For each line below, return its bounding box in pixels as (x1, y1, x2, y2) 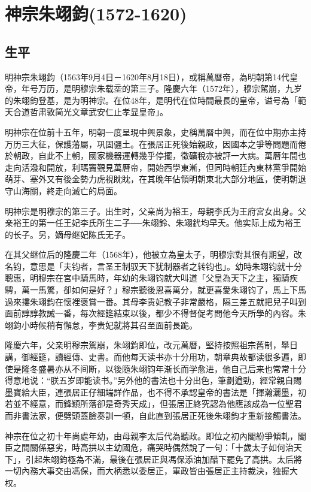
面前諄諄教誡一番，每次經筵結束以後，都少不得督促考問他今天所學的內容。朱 (5, 307, 306, 319)
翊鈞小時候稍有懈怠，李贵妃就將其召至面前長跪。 (5, 318, 197, 331)
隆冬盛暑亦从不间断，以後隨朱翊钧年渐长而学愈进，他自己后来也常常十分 (21, 362, 306, 375)
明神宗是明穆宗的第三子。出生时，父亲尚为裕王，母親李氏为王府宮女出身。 (5, 204, 298, 217)
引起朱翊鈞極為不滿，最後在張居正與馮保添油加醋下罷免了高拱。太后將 (25, 452, 302, 465)
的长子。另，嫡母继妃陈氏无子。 (5, 228, 130, 240)
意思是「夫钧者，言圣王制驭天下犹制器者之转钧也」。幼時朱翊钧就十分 (29, 259, 302, 272)
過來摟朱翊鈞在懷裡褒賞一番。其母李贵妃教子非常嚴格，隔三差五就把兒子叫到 (5, 295, 306, 307)
